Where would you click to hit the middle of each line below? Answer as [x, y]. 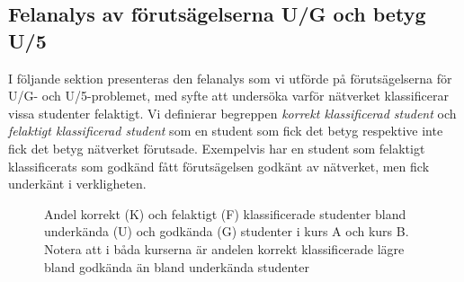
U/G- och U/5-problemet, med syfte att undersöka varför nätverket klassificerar [228, 96]
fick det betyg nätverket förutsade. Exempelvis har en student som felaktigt [217, 148]
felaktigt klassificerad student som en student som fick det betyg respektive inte [226, 131]
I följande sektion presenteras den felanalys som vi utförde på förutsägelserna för [230, 78]
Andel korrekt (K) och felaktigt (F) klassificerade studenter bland [225, 213]
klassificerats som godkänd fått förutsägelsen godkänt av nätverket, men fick [219, 166]
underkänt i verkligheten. [77, 184]
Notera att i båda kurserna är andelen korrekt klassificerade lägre [224, 248]
